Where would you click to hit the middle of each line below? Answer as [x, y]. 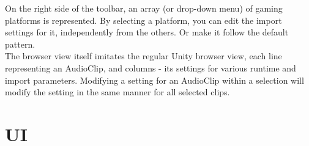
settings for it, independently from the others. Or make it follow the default [147, 32]
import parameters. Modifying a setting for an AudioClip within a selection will [154, 80]
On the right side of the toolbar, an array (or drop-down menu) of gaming [144, 8]
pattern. [20, 44]
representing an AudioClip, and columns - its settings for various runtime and [151, 68]
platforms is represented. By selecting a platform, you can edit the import [143, 20]
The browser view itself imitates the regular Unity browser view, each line [143, 56]
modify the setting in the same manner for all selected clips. [117, 92]
